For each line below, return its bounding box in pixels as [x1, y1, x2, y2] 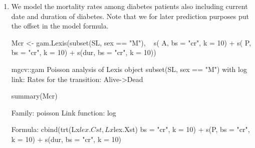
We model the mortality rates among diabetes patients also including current [11, 1, 248, 11]
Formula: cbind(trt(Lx [11, 124, 80, 134]
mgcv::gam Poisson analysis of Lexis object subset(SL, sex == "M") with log [11, 63, 247, 74]
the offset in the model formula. [11, 20, 109, 31]
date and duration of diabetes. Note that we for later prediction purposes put [11, 10, 249, 21]
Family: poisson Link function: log [11, 107, 116, 117]
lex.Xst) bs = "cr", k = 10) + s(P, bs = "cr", [113, 124, 250, 134]
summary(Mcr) [11, 90, 58, 101]
